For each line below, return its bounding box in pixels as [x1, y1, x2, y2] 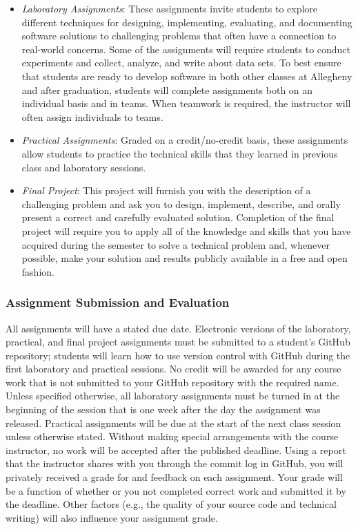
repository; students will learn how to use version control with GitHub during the [6, 348, 350, 362]
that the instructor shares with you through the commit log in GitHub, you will [6, 456, 344, 471]
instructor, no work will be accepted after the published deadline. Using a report [6, 442, 346, 457]
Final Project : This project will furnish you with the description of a [21, 183, 311, 198]
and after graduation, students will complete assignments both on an [21, 82, 313, 97]
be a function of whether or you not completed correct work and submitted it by [6, 483, 346, 498]
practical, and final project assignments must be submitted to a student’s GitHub [6, 334, 350, 349]
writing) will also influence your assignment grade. [6, 510, 218, 524]
